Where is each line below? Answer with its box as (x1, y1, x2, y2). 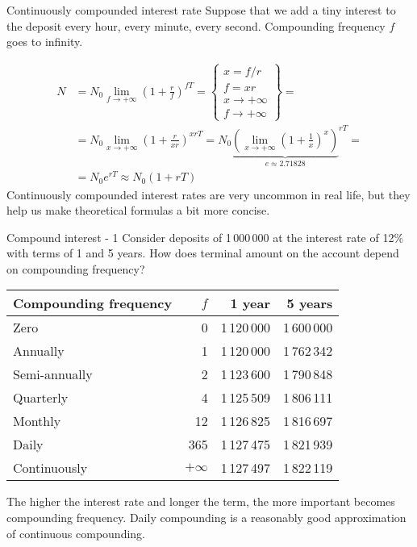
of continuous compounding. (6, 524, 146, 541)
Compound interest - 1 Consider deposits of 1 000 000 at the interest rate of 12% (6, 228, 404, 245)
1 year (230, 294, 271, 313)
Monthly (13, 411, 61, 431)
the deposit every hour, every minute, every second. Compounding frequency (6, 17, 386, 34)
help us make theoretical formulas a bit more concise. (6, 202, 270, 219)
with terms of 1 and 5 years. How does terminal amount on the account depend (6, 244, 399, 261)
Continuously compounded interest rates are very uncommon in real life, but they (6, 186, 411, 203)
